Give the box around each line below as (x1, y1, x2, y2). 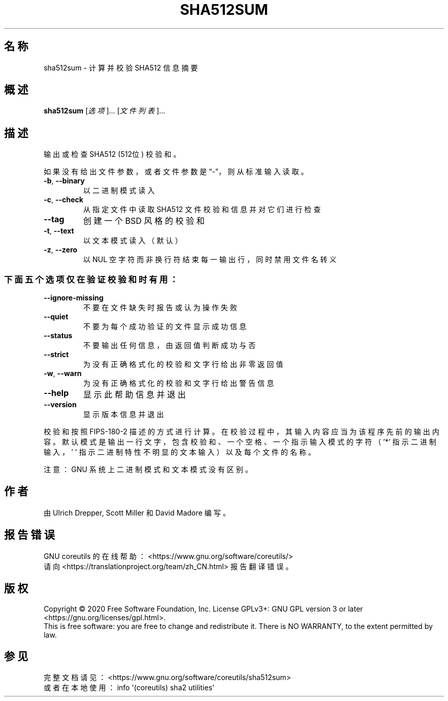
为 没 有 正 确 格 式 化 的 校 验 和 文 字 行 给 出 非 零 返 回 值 (83, 360, 283, 369)
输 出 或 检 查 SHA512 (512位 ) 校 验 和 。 (43, 150, 181, 159)
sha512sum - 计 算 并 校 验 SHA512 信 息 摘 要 (43, 63, 198, 72)
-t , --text (43, 226, 74, 236)
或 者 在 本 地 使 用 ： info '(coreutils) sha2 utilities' (43, 683, 215, 692)
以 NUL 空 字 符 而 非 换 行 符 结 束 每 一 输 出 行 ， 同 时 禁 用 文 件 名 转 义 (83, 255, 337, 264)
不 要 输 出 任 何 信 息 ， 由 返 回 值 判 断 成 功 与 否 (83, 341, 256, 350)
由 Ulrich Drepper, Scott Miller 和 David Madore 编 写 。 (43, 508, 230, 517)
